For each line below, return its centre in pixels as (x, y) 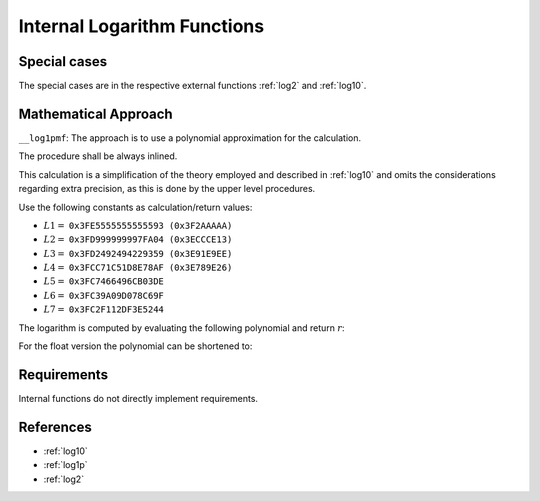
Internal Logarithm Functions (141, 26)
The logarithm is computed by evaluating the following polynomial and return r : (181, 327)
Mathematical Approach (96, 113)
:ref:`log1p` (66, 465)
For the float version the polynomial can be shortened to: (135, 346)
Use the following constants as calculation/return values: (135, 207)
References (55, 426)
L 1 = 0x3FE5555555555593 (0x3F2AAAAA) (138, 225)
